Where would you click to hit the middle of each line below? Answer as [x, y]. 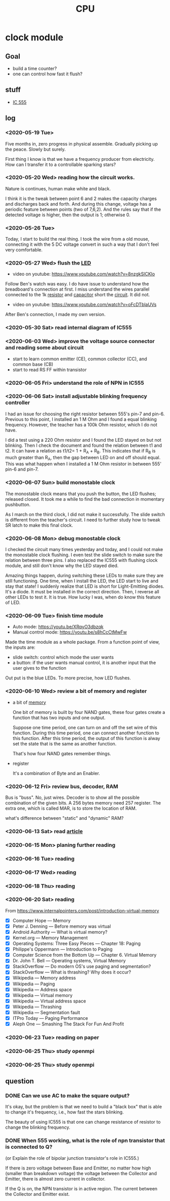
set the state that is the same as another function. [64, 744]
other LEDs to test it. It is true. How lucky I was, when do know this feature [83, 597]
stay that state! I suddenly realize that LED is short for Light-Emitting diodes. [85, 586]
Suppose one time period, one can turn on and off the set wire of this [85, 727]
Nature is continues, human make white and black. [58, 188]
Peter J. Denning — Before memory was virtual [62, 926]
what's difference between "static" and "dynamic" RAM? [64, 818]
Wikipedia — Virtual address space [49, 1001]
